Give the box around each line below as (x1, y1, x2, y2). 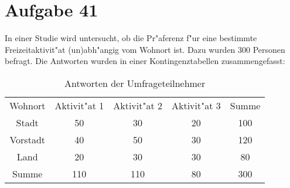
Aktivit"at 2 (113, 98, 162, 112)
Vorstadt (9, 132, 45, 146)
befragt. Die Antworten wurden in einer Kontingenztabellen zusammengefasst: (5, 55, 285, 67)
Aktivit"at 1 (54, 98, 104, 112)
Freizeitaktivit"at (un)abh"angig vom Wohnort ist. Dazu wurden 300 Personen (5, 43, 285, 55)
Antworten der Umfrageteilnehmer (64, 76, 206, 90)
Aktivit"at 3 (171, 98, 221, 112)
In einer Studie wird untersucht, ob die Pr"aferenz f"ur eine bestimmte (5, 32, 257, 44)
